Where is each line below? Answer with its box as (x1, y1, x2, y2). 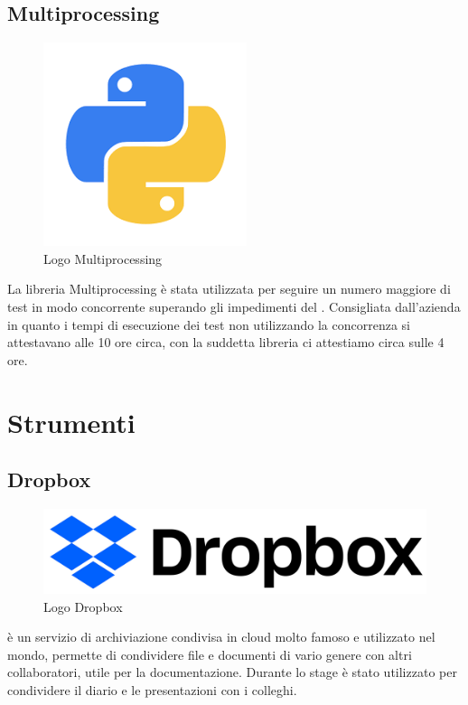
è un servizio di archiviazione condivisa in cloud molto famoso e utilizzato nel (7, 627, 435, 646)
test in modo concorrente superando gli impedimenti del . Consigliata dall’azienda (7, 296, 461, 315)
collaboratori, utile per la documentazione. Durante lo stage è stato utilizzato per (7, 663, 457, 681)
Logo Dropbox (43, 597, 123, 616)
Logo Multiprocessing (43, 249, 163, 268)
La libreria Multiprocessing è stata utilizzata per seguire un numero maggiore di (7, 279, 451, 298)
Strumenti (7, 403, 136, 440)
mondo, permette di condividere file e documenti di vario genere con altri (7, 644, 412, 663)
